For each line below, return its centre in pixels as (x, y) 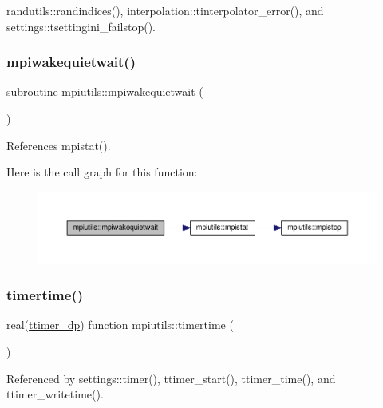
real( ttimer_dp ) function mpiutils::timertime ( (120, 325)
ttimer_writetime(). (55, 394)
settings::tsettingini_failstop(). (81, 26)
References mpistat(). (59, 145)
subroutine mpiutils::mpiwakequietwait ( (105, 91)
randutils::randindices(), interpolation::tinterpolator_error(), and (165, 10)
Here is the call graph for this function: (102, 172)
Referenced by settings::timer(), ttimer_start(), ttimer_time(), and (171, 378)
